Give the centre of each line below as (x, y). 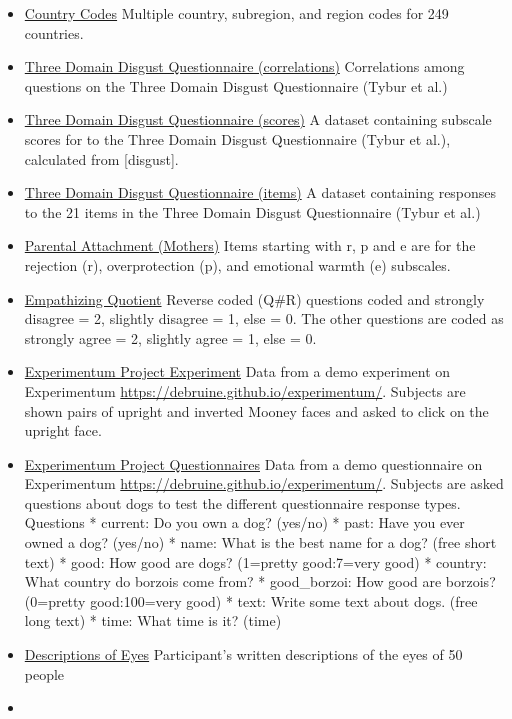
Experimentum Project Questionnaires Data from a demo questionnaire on (253, 463)
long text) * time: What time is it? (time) (153, 620)
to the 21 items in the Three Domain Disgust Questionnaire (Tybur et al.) (252, 211)
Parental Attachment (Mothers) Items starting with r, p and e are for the (250, 245)
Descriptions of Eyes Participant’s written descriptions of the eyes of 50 (243, 654)
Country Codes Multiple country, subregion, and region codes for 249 (236, 13)
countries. (54, 32)
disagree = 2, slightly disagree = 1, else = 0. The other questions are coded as (264, 318)
